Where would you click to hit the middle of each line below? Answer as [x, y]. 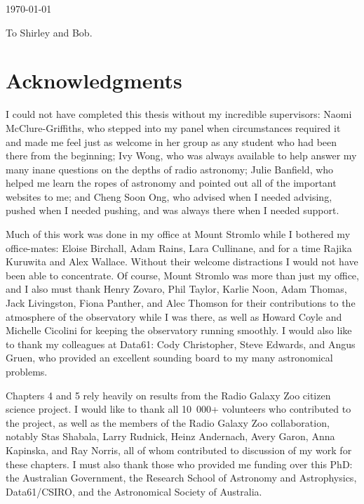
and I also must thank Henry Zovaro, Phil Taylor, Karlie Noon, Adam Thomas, [176, 289]
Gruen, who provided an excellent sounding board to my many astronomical [169, 358]
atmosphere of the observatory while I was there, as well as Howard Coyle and [174, 316]
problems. [27, 371]
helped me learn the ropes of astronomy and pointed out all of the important [171, 183]
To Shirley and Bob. [49, 32]
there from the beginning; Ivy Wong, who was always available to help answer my [181, 155]
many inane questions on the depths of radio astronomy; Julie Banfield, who [170, 169]
